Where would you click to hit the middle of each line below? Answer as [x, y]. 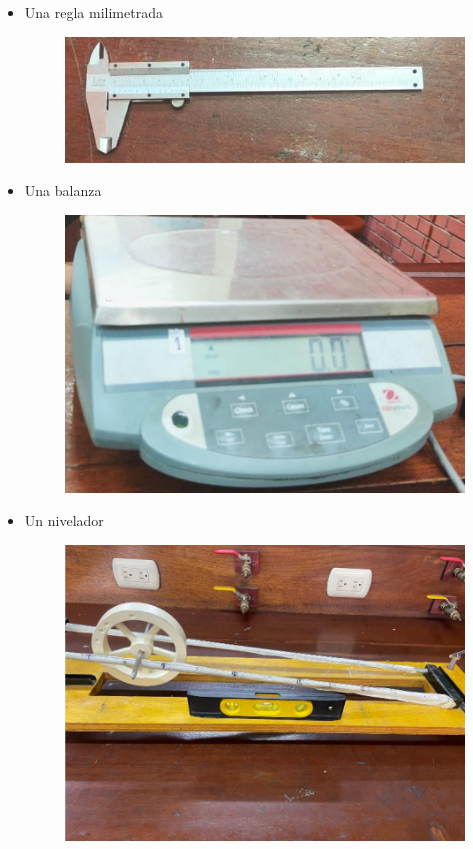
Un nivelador [64, 520]
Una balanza [63, 190]
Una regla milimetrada [93, 12]
